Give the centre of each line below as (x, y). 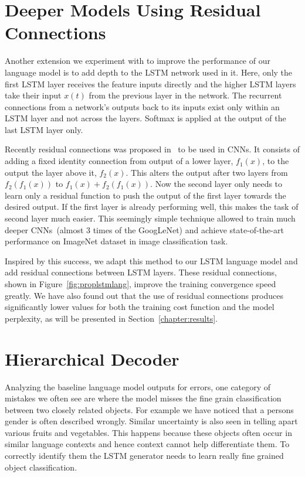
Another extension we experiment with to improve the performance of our (138, 61)
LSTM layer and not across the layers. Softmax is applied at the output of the (145, 118)
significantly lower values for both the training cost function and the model (140, 307)
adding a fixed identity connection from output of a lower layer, (119, 161)
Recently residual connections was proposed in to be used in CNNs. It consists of (152, 149)
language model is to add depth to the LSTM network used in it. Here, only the (149, 72)
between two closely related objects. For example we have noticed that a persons (149, 409)
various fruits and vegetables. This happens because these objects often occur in (148, 432)
